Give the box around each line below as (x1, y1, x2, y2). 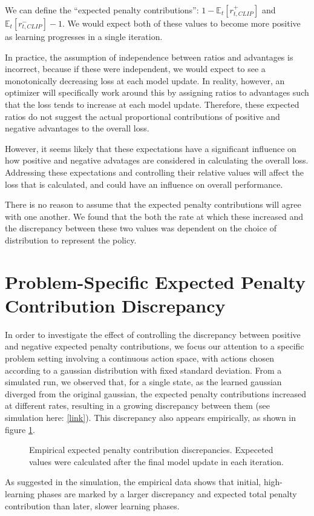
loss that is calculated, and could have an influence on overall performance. (5, 177, 283, 190)
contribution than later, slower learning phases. (5, 499, 180, 512)
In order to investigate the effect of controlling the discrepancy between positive (5, 328, 301, 340)
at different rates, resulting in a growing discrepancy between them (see (5, 399, 270, 412)
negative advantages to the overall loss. (5, 122, 149, 134)
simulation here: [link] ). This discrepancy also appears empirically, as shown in (5, 411, 296, 423)
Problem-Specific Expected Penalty (5, 269, 306, 294)
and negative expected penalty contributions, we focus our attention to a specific (5, 340, 304, 352)
